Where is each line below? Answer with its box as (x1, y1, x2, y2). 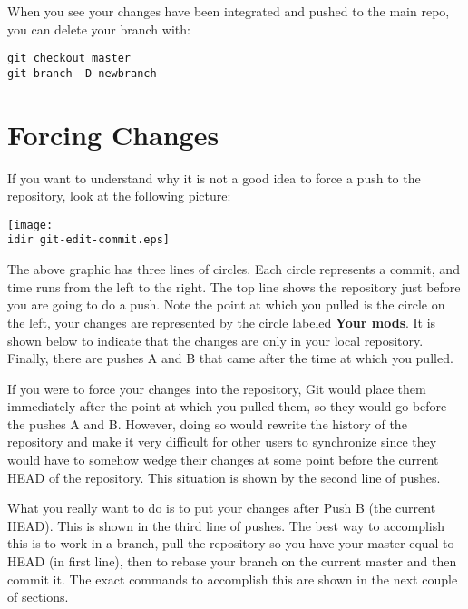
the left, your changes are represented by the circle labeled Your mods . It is (7, 312, 436, 331)
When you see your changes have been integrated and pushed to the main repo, (7, 2, 450, 20)
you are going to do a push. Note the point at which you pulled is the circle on (7, 295, 445, 314)
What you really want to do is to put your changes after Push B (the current (7, 498, 436, 517)
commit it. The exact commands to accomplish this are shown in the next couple (7, 569, 458, 588)
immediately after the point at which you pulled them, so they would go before (7, 397, 447, 416)
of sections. (7, 587, 69, 606)
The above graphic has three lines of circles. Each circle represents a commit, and (7, 260, 460, 279)
